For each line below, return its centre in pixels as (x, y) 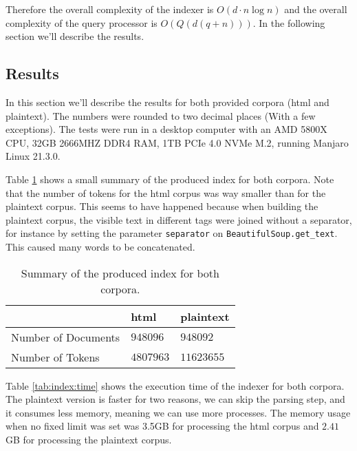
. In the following (289, 22)
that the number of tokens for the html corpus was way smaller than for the (166, 192)
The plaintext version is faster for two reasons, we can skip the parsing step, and (175, 399)
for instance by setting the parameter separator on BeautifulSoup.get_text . (172, 233)
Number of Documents (66, 337)
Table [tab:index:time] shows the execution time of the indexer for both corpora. (175, 385)
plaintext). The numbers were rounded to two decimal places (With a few (161, 115)
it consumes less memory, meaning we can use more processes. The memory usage (178, 412)
